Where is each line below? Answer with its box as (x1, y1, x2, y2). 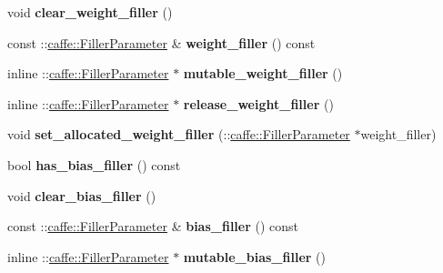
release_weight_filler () (183, 94, 334, 113)
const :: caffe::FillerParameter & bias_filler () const (7, 217, 299, 236)
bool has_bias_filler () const (7, 155, 181, 174)
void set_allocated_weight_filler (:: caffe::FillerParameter (7, 125, 350, 144)
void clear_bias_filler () (7, 186, 156, 205)
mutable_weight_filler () (183, 64, 343, 83)
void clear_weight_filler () (7, 3, 173, 21)
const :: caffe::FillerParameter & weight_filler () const (7, 33, 316, 52)
